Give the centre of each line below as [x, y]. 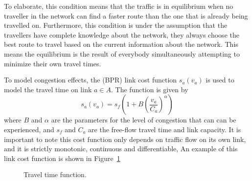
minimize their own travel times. [53, 63]
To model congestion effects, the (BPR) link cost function [91, 80]
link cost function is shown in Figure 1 [62, 158]
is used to [220, 80]
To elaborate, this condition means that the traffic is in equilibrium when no [119, 6]
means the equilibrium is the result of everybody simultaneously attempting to [122, 53]
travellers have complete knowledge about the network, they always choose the [122, 34]
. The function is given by [149, 89]
